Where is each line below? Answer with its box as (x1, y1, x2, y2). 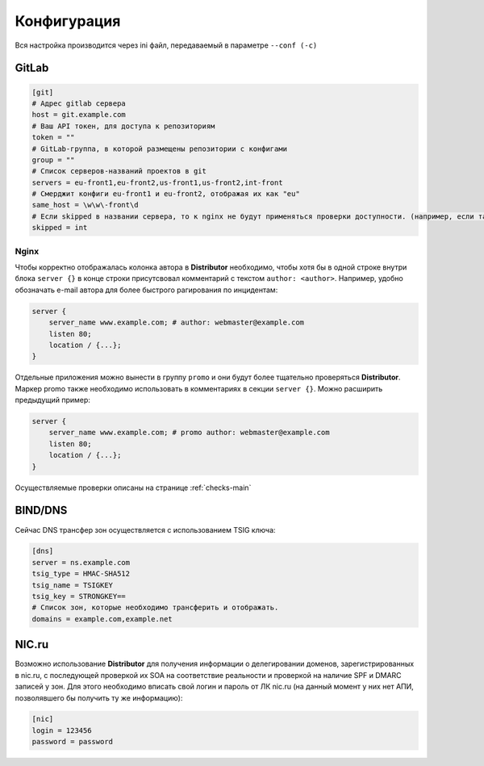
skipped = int (31, 223, 88, 232)
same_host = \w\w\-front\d (31, 200, 139, 210)
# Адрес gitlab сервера (31, 98, 127, 108)
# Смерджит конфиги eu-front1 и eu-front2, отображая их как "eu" (31, 190, 300, 199)
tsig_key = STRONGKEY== (31, 592, 127, 601)
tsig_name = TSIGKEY (31, 580, 113, 589)
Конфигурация (15, 12, 121, 30)
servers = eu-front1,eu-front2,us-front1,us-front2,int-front (31, 178, 283, 187)
